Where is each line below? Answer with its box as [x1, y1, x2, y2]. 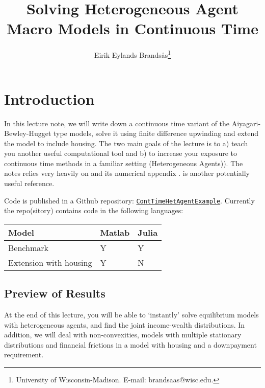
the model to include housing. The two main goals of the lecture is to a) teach [4, 138, 248, 148]
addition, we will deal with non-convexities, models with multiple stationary [4, 329, 242, 340]
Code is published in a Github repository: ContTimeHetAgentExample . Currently [4, 195, 255, 206]
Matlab [100, 226, 130, 238]
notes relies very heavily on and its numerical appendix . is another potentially [4, 168, 250, 178]
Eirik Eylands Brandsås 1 [94, 48, 171, 60]
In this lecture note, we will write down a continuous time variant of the [4, 118, 230, 128]
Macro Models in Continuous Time [7, 18, 258, 39]
